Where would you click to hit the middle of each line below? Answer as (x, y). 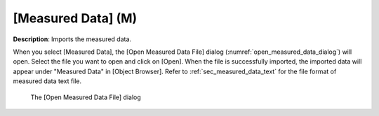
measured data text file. (47, 81)
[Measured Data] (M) (75, 18)
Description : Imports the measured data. (72, 39)
